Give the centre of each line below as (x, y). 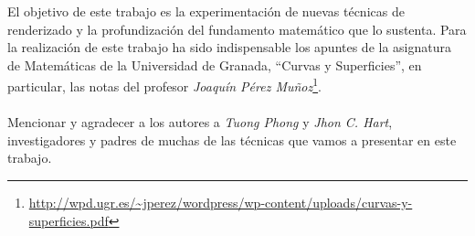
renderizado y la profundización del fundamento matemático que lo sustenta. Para (237, 29)
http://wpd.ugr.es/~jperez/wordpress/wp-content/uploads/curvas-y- (221, 202)
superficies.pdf (69, 220)
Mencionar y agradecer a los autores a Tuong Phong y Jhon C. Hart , (200, 122)
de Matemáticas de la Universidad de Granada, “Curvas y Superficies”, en (215, 64)
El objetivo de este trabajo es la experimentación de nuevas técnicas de (206, 11)
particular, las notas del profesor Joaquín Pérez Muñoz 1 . (164, 85)
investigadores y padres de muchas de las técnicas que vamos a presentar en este (232, 139)
